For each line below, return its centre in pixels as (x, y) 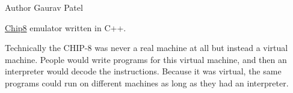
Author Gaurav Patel (44, 7)
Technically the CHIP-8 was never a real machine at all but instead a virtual (146, 48)
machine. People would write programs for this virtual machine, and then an (146, 59)
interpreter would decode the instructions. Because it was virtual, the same (143, 71)
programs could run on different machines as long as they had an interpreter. (147, 82)
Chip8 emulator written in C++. (66, 27)
